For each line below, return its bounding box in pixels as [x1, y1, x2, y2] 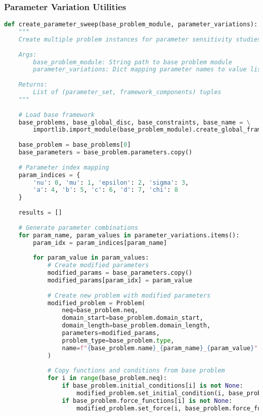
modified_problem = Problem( [47, 299, 146, 307]
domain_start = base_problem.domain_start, [62, 314, 203, 322]
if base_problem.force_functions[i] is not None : [62, 397, 233, 404]
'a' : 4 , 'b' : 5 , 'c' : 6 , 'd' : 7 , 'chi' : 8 [33, 186, 178, 194]
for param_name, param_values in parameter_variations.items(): [18, 231, 240, 239]
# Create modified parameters [47, 262, 149, 269]
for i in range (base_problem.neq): [47, 375, 167, 382]
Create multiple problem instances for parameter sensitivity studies [18, 35, 261, 43]
